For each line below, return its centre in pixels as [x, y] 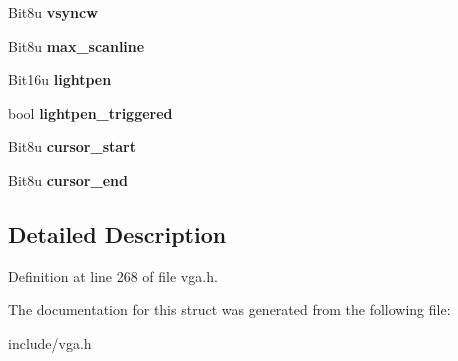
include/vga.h [50, 342]
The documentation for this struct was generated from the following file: [229, 309]
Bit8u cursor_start [72, 146]
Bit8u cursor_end [68, 179]
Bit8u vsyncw [53, 12]
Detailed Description [117, 233]
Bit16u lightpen [60, 79]
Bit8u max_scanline [76, 45]
